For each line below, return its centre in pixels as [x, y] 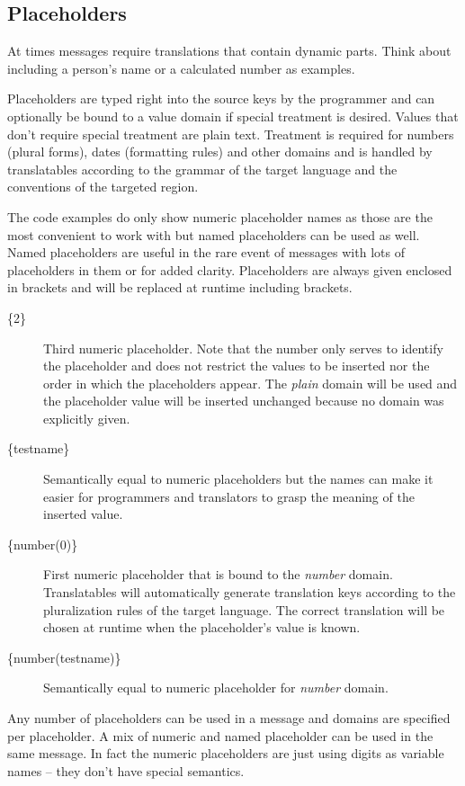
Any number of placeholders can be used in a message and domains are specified [229, 718]
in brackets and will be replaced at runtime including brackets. [180, 287]
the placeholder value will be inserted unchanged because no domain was [244, 401]
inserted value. [83, 514]
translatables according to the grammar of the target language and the [202, 169]
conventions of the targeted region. [103, 187]
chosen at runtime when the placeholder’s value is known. [202, 627]
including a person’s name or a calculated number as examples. [181, 68]
